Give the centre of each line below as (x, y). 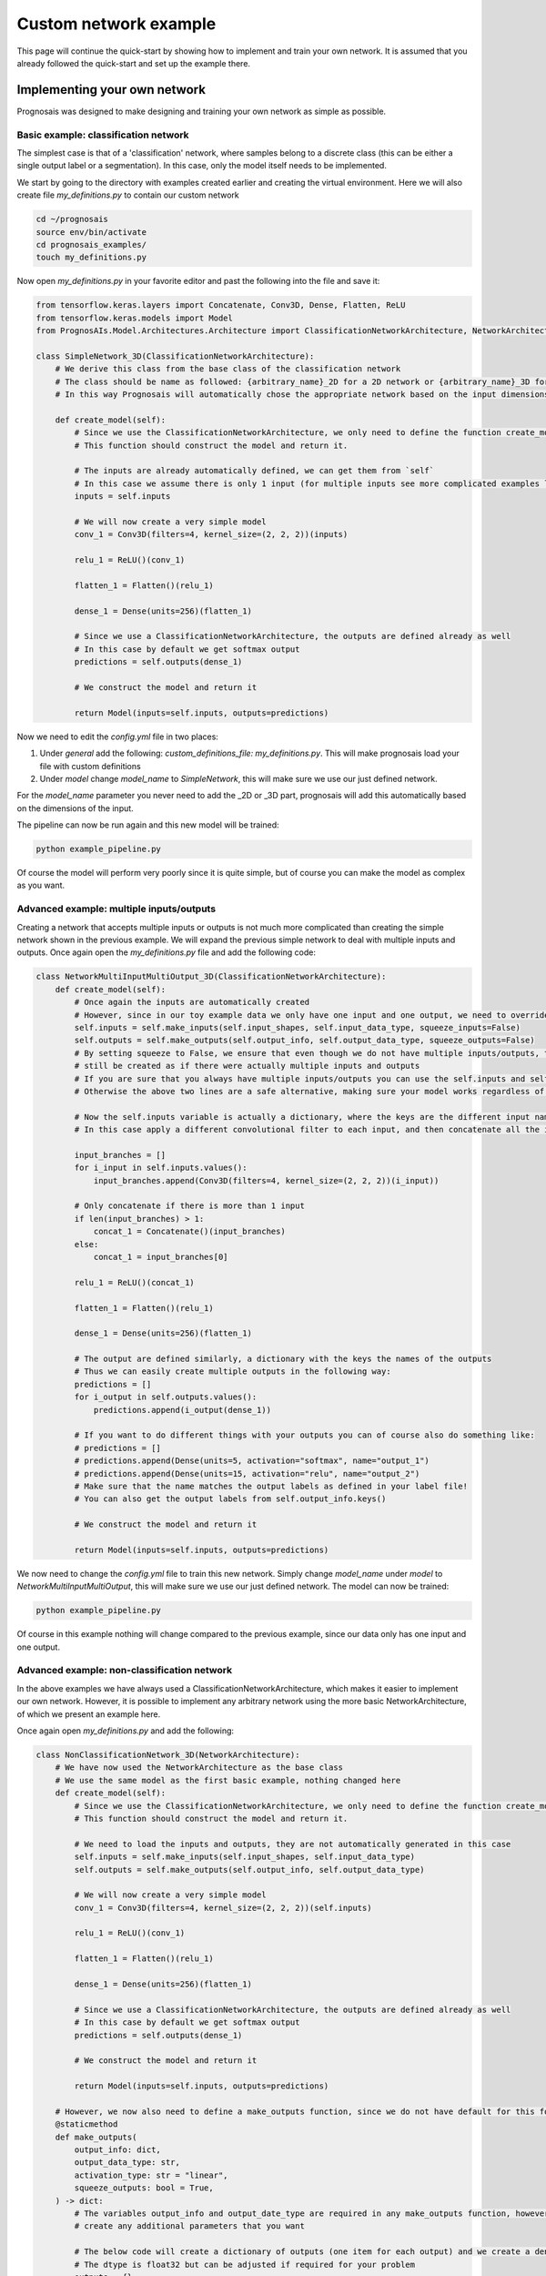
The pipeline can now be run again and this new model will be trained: (148, 825)
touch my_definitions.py (91, 258)
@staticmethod (86, 2124)
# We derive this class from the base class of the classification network (228, 369)
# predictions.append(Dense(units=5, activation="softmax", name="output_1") (252, 1461)
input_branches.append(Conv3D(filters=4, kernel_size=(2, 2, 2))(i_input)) (266, 1180)
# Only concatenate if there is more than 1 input (189, 1206)
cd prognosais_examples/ (91, 244)
